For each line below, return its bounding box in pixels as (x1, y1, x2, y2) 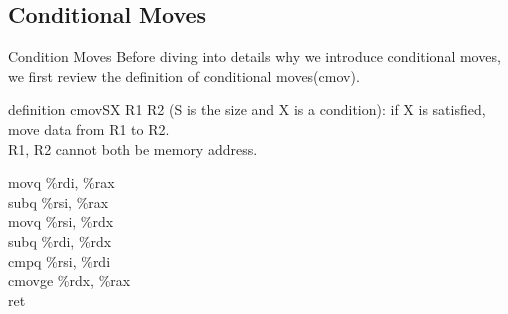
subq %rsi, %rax (8, 191, 109, 212)
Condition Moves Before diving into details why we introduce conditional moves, (8, 46, 501, 67)
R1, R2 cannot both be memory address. (8, 138, 258, 159)
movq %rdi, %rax (8, 172, 115, 193)
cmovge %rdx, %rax (8, 270, 131, 291)
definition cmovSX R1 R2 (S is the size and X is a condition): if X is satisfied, (8, 99, 486, 120)
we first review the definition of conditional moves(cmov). (8, 65, 360, 86)
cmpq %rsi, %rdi (8, 250, 111, 271)
